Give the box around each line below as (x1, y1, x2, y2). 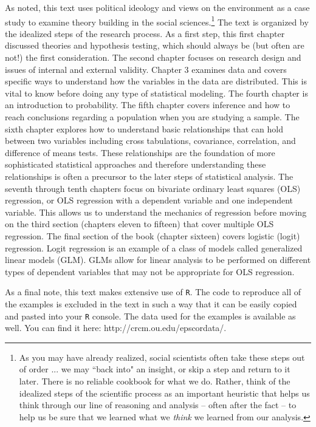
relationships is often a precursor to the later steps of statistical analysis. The (5, 169, 294, 182)
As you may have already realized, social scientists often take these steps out (19, 350, 305, 363)
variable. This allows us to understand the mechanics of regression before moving (5, 205, 307, 218)
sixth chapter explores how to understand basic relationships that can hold (5, 122, 283, 135)
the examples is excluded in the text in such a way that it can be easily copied (5, 297, 297, 310)
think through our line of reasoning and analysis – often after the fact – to (19, 398, 297, 411)
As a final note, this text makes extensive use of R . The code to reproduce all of (5, 285, 301, 298)
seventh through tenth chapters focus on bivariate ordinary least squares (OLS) (5, 182, 301, 194)
